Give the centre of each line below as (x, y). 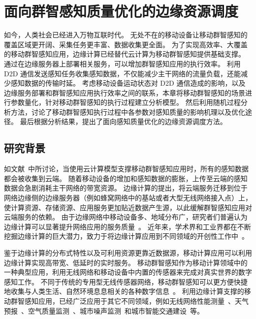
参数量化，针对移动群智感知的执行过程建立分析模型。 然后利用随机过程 (126, 102)
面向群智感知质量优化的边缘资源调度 (121, 11)
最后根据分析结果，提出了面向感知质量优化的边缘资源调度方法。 (123, 121)
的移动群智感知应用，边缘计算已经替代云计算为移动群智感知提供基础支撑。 (125, 54)
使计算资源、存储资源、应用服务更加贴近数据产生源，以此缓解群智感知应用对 (128, 207)
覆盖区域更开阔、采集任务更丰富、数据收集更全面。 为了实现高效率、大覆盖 (126, 44)
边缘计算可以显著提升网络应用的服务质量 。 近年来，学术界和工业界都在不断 (128, 226)
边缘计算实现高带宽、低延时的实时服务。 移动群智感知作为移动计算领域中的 (126, 262)
